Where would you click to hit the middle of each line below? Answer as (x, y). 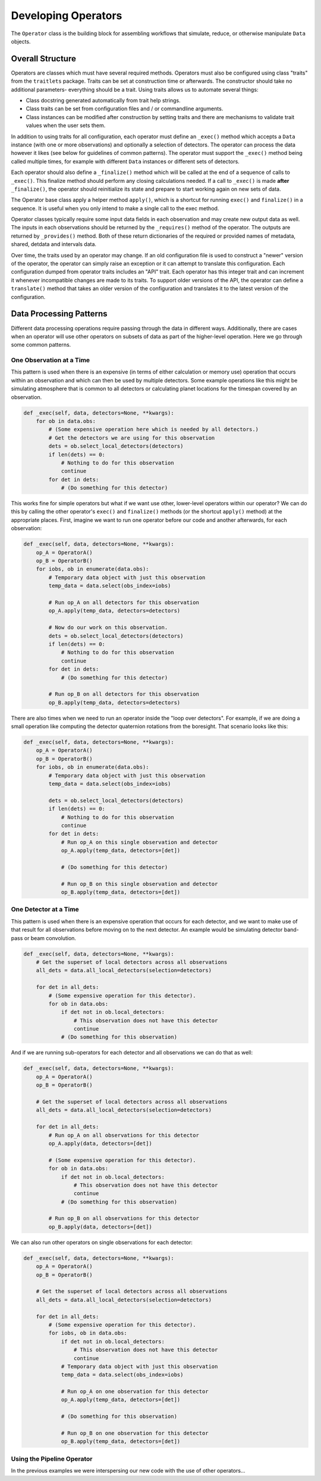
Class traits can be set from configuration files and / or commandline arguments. (125, 109)
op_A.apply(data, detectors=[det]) (100, 1143)
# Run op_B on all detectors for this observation (124, 694)
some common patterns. (41, 345)
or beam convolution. (50, 938)
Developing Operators (67, 15)
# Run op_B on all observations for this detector (124, 1219)
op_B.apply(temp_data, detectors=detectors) (114, 702)
